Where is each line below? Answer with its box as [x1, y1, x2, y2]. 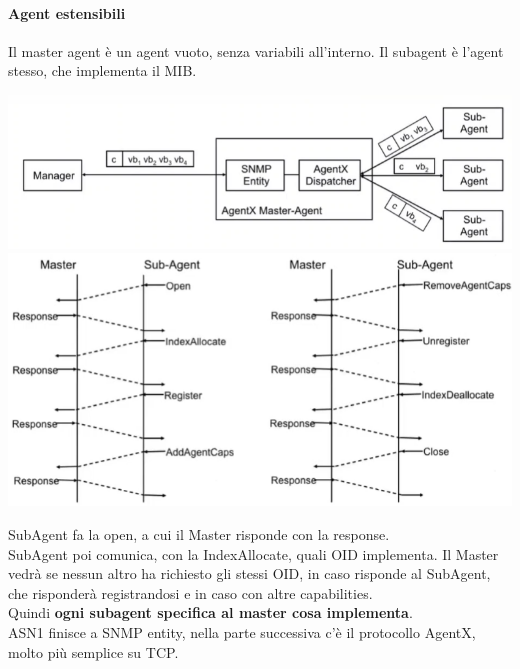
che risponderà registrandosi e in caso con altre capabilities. [8, 582, 373, 603]
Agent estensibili [8, 2, 126, 23]
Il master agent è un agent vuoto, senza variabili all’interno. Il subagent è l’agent [8, 40, 504, 61]
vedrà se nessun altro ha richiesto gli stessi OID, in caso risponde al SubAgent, [8, 563, 491, 584]
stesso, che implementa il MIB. [8, 60, 197, 81]
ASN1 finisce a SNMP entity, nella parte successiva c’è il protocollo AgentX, [8, 621, 476, 642]
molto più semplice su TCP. [8, 641, 179, 662]
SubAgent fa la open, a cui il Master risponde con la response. [8, 523, 390, 544]
